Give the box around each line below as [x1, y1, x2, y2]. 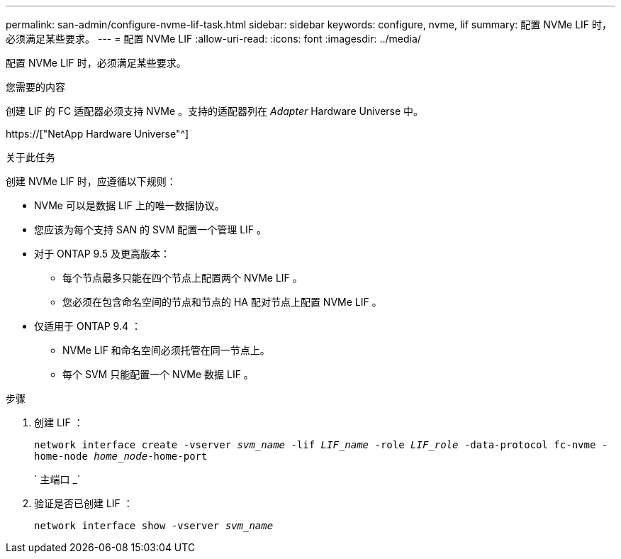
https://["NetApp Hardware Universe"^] [6, 128, 189, 140]
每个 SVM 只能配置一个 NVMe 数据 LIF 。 [62, 368, 254, 380]
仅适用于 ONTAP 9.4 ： [34, 320, 141, 332]
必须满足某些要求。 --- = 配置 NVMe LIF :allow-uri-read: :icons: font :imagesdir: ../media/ [6, 33, 421, 45]
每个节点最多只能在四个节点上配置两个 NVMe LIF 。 [62, 272, 303, 284]
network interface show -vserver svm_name [34, 520, 274, 531]
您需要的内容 [6, 81, 65, 93]
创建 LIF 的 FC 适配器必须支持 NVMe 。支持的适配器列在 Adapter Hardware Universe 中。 [6, 105, 424, 117]
